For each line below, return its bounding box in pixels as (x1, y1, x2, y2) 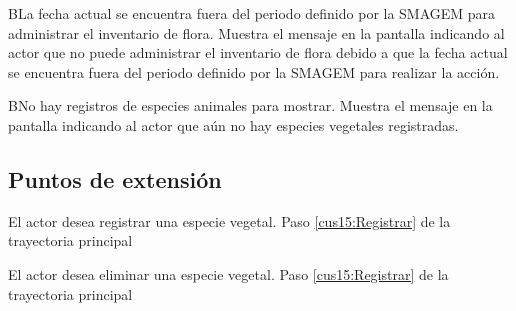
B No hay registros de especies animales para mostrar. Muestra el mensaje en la (8, 95, 493, 116)
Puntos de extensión (8, 163, 222, 194)
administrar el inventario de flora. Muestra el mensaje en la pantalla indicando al (8, 22, 505, 43)
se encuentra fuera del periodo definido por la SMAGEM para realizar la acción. (8, 61, 500, 82)
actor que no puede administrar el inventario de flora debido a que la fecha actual (8, 42, 508, 63)
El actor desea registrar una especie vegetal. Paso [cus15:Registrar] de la (8, 210, 451, 231)
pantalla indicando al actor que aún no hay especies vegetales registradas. (8, 114, 459, 135)
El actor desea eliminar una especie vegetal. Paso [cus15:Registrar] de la (8, 263, 449, 284)
